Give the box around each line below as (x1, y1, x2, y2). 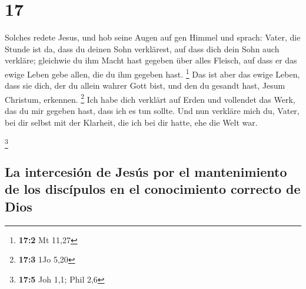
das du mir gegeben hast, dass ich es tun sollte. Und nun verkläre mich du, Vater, (5, 105, 300, 116)
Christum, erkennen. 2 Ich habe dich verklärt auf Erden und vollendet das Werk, (5, 91, 295, 105)
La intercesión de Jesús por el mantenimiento (5, 162, 287, 180)
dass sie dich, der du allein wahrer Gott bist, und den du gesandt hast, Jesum (5, 79, 285, 92)
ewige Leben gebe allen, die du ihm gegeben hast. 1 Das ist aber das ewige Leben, (5, 66, 300, 80)
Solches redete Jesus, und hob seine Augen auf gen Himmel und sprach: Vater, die (5, 31, 301, 43)
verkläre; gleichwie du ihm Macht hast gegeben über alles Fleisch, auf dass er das (5, 54, 297, 66)
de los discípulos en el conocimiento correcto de (5, 180, 301, 198)
